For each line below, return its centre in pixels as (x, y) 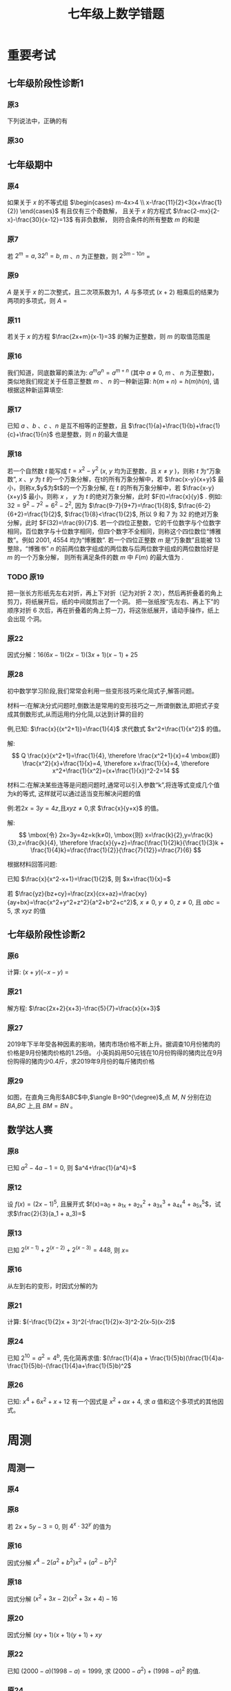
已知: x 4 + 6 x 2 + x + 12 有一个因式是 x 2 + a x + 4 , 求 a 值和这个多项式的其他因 (115, 1401)
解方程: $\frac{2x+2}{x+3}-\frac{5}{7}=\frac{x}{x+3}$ (84, 1008)
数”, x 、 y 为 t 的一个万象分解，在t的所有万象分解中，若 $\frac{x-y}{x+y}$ (112, 479)
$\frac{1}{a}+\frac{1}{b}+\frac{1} (174, 426)
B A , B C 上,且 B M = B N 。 (42, 1106)
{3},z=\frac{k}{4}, (33, 842)
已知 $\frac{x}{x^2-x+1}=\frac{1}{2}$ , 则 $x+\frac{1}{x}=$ (89, 879)
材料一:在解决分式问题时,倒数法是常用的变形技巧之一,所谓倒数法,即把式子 (110, 705)
